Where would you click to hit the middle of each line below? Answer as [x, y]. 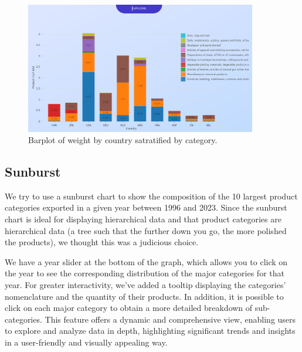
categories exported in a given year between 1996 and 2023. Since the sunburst [146, 207]
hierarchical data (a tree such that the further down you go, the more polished [146, 230]
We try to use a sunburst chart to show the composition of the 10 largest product [151, 196]
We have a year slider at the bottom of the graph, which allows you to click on [146, 261]
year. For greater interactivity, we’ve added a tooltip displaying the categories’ [145, 285]
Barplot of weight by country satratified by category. [123, 140]
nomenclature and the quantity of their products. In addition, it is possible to [144, 296]
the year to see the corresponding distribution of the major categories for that [145, 273]
